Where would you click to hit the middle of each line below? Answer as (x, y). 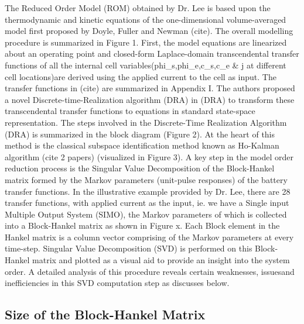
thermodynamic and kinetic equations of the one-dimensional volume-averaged (146, 19)
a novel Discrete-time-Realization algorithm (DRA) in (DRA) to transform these (150, 99)
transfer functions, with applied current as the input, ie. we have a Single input (147, 203)
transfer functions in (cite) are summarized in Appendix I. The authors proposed (150, 88)
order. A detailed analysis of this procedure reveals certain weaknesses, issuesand (150, 271)
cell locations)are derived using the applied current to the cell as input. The (141, 76)
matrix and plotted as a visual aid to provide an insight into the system (161, 260)
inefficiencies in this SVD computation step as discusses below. (117, 283)
